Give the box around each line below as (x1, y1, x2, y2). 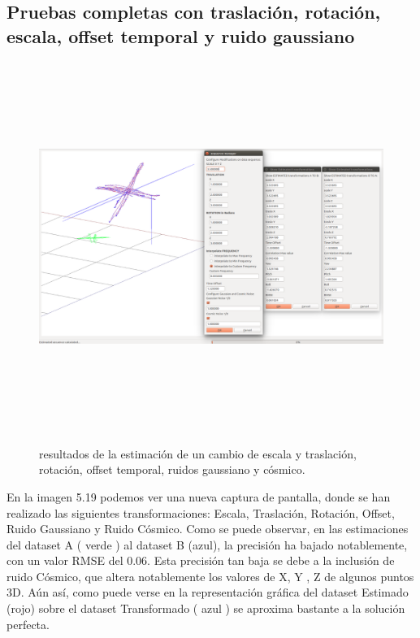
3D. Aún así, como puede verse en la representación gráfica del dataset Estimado (6, 584, 409, 601)
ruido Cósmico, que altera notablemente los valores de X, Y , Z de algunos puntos (6, 567, 414, 584)
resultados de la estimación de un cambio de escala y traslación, (39, 445, 357, 462)
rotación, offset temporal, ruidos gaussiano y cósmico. (39, 461, 305, 478)
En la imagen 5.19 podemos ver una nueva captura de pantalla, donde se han (6, 488, 391, 505)
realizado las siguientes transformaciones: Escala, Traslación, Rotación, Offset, (6, 504, 395, 521)
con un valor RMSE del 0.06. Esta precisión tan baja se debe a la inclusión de (6, 552, 395, 569)
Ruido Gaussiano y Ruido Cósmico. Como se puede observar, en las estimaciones (6, 520, 409, 537)
